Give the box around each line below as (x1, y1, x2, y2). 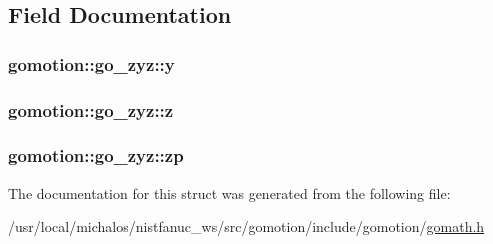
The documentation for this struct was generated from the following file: (8, 182, 451, 203)
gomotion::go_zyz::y (8, 51, 175, 76)
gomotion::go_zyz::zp (8, 143, 184, 168)
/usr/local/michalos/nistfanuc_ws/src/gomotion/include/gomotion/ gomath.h (8, 216, 485, 237)
